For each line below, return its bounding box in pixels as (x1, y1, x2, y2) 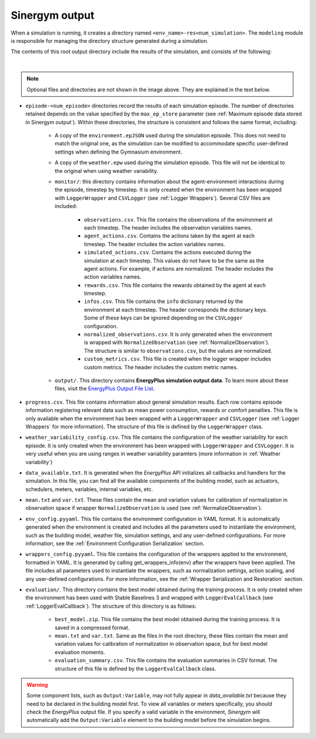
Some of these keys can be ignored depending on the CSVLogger (84, 314, 243, 322)
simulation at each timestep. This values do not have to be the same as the (84, 257, 265, 264)
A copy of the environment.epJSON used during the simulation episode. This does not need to (54, 132, 286, 139)
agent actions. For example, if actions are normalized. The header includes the (84, 265, 274, 272)
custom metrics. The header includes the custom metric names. (84, 363, 238, 370)
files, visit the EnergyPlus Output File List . (54, 385, 155, 392)
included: (54, 203, 77, 210)
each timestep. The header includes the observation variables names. (84, 224, 253, 231)
